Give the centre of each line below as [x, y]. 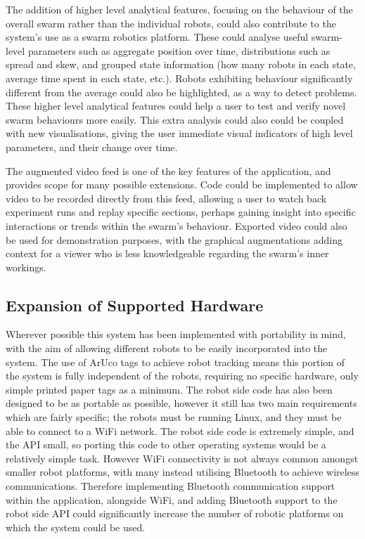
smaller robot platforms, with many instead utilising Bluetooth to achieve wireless [182, 472]
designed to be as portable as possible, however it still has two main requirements [181, 403]
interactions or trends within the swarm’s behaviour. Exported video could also [177, 225]
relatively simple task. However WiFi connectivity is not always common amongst [182, 458]
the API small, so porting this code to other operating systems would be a [166, 444]
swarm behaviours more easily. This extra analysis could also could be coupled [175, 119]
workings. [26, 267]
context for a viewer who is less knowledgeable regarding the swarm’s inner [167, 253]
